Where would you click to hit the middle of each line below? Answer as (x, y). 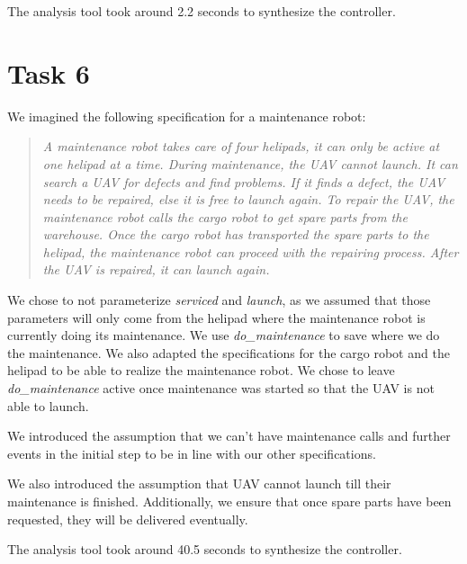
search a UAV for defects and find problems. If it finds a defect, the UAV (244, 181)
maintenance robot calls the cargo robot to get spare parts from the (225, 216)
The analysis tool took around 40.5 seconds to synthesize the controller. (205, 549)
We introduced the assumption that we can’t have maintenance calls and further (229, 436)
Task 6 (49, 72)
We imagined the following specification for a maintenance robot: (187, 116)
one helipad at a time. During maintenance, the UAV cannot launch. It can (250, 163)
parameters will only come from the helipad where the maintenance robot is (216, 317)
